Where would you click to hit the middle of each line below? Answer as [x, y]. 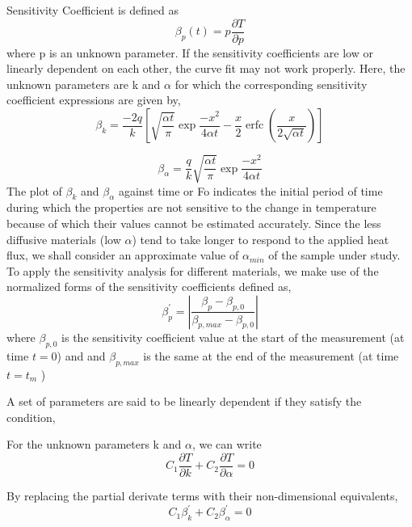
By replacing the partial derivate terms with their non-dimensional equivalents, [202, 495]
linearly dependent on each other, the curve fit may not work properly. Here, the [206, 68]
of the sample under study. [334, 255]
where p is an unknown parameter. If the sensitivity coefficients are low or [190, 52]
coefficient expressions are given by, [94, 100]
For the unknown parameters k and [94, 444]
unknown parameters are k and [84, 84]
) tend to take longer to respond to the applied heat [261, 239]
